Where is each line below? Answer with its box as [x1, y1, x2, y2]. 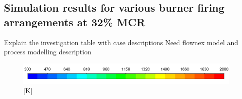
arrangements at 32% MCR [4, 14, 145, 29]
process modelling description [4, 47, 91, 57]
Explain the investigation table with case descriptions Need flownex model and [4, 37, 238, 47]
